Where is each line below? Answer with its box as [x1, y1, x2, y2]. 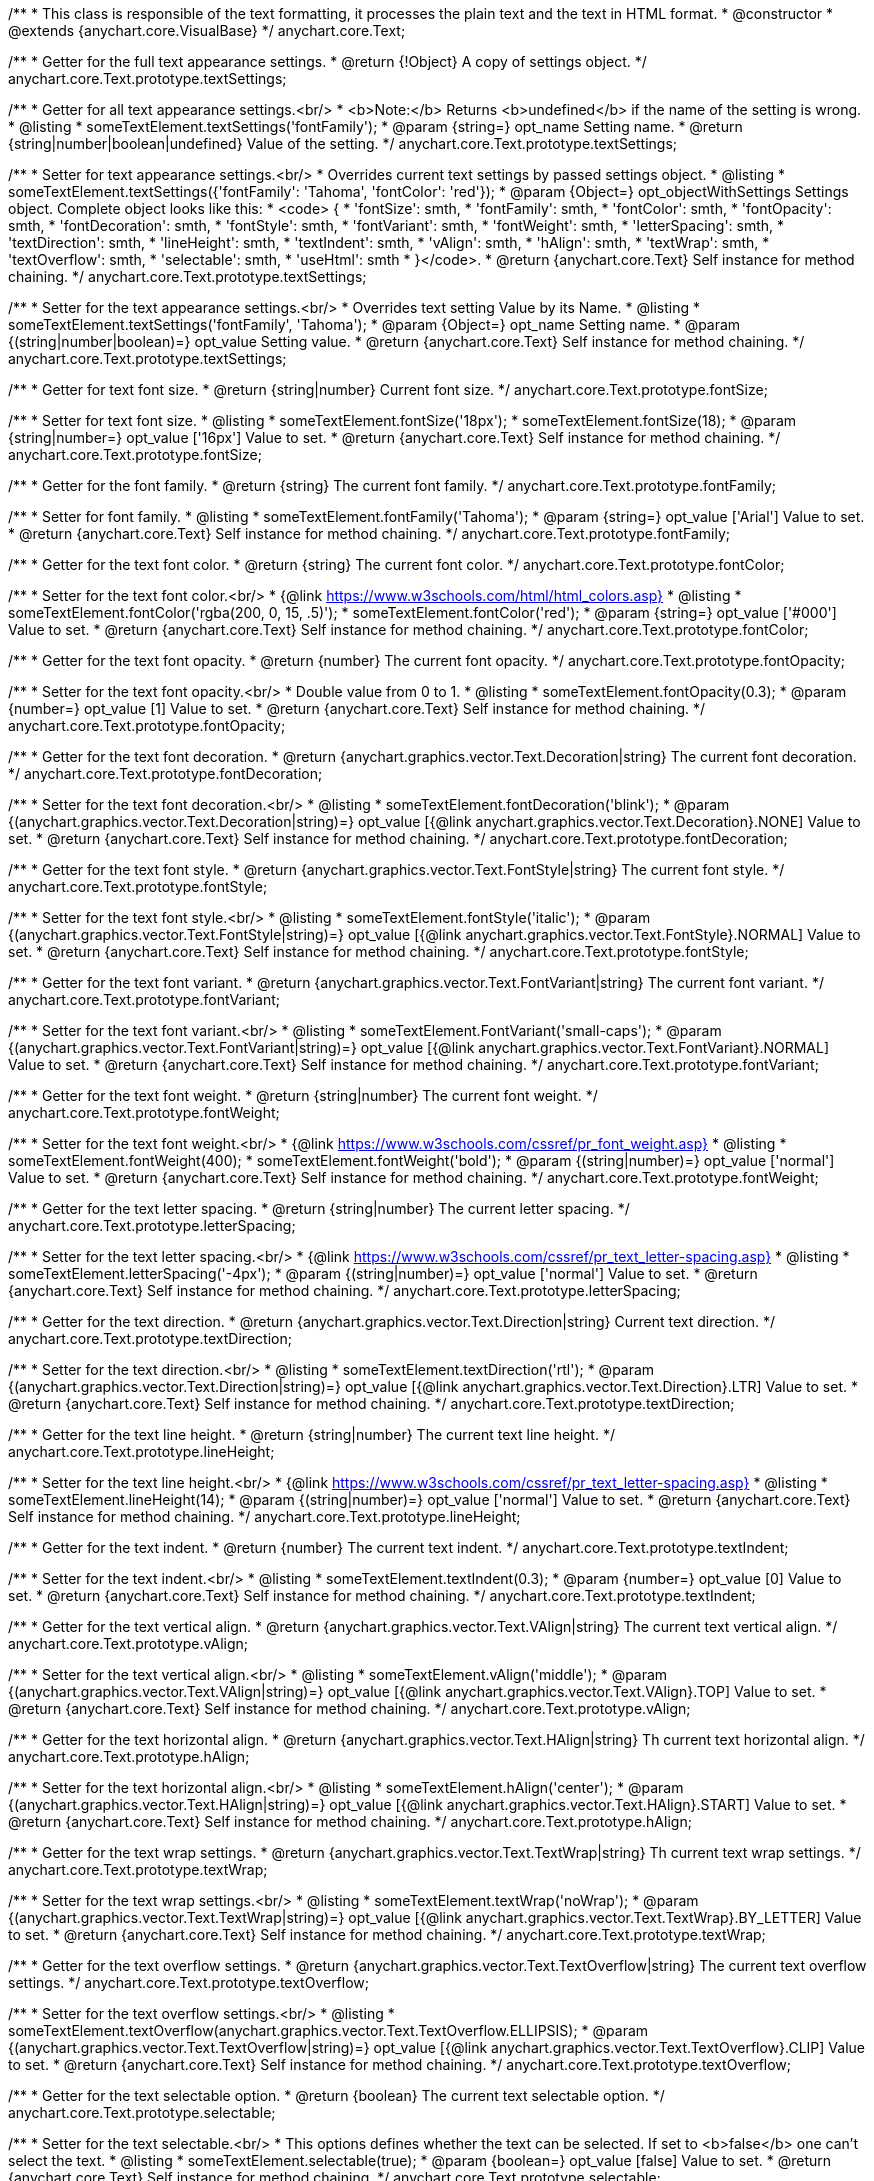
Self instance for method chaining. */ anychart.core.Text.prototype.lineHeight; [8, 1508, 521, 1525]
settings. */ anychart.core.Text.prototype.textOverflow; [8, 1974, 370, 1991]
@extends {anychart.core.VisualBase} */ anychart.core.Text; [8, 22, 406, 39]
